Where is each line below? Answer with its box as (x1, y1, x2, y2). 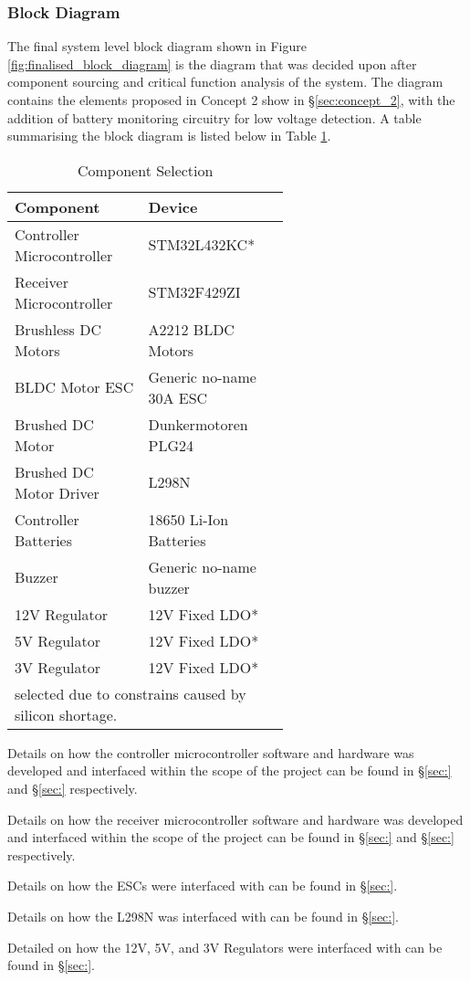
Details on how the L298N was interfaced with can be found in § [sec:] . (7, 906, 399, 925)
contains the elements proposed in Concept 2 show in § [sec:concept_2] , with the (7, 90, 455, 109)
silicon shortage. (15, 703, 118, 725)
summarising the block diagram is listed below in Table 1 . (7, 126, 331, 145)
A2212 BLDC (148, 318, 235, 340)
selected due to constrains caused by (15, 682, 246, 704)
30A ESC (148, 386, 208, 408)
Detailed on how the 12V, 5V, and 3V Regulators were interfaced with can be (7, 937, 443, 956)
